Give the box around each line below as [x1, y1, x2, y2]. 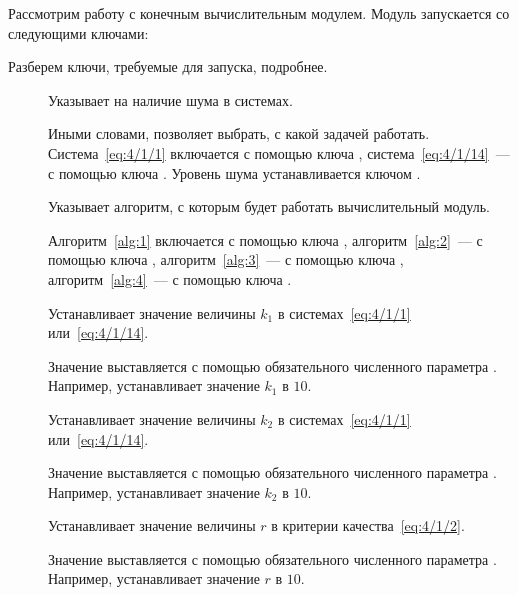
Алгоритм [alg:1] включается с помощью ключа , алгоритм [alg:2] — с [48, 229, 483, 250]
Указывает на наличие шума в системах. [48, 89, 293, 110]
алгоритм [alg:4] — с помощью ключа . [48, 268, 292, 289]
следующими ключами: [8, 22, 149, 43]
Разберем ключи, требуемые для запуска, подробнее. [8, 56, 328, 77]
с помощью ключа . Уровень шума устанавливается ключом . [48, 162, 421, 183]
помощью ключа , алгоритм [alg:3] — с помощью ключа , [48, 249, 404, 270]
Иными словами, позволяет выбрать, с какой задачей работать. [48, 123, 430, 144]
